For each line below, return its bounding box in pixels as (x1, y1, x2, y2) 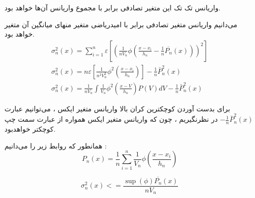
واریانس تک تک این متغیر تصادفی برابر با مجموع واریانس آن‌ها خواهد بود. (4, 2, 221, 12)
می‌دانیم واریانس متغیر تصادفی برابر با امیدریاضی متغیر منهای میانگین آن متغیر (4, 19, 238, 29)
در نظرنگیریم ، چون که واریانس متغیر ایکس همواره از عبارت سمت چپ (4, 114, 218, 124)
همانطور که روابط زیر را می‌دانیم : (4, 140, 107, 150)
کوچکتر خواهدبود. (4, 124, 56, 134)
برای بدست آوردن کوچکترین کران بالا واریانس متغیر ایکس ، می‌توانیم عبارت (4, 103, 230, 113)
